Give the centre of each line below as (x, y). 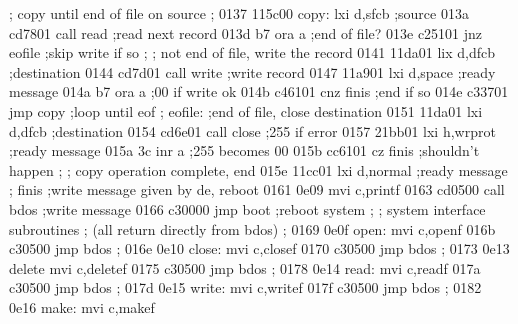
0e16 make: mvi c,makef (82, 306)
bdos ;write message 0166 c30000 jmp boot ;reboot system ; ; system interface (247, 208)
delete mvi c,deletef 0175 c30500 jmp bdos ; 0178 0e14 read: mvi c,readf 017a (245, 267)
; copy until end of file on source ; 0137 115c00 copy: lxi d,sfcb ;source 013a (239, 13)
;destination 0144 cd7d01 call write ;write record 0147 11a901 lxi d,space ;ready (252, 71)
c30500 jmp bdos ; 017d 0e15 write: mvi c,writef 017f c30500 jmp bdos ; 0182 (245, 287)
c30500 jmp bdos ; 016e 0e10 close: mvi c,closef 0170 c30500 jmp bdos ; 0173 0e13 (259, 248)
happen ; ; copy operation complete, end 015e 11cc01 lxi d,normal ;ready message (258, 169)
